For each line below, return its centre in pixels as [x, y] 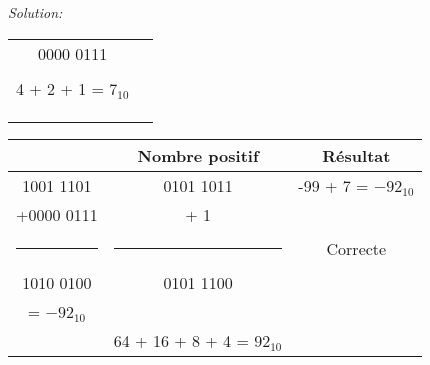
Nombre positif [198, 155]
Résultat [356, 155]
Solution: [35, 12]
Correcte [356, 248]
